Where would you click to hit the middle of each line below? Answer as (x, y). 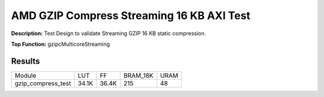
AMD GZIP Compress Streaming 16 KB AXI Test (131, 15)
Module (25, 76)
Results (25, 61)
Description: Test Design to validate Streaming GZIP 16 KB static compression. (109, 33)
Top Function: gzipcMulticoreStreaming (61, 44)
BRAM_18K (138, 76)
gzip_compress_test (43, 83)
